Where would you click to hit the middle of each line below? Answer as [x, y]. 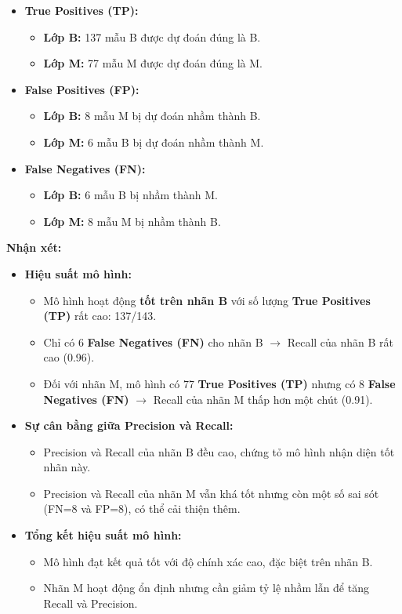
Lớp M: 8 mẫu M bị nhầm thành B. [132, 221]
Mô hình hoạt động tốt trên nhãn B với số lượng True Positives [207, 300]
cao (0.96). [69, 357]
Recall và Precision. [91, 603]
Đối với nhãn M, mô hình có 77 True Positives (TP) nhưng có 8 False [219, 383]
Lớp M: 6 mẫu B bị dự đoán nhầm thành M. [154, 142]
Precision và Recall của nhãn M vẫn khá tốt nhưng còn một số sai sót [211, 493]
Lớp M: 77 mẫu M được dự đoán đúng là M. [153, 63]
